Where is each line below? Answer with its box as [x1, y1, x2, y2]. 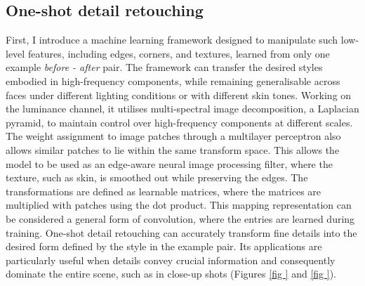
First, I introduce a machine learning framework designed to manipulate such [6, 32, 338, 47]
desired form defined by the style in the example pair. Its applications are [6, 239, 322, 254]
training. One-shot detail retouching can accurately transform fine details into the [6, 225, 357, 240]
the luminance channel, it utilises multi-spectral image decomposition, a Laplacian [6, 101, 359, 116]
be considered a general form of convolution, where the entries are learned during [6, 211, 355, 226]
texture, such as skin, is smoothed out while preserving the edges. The [6, 170, 308, 185]
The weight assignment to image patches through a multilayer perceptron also [6, 129, 341, 143]
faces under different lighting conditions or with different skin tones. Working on [6, 87, 352, 102]
